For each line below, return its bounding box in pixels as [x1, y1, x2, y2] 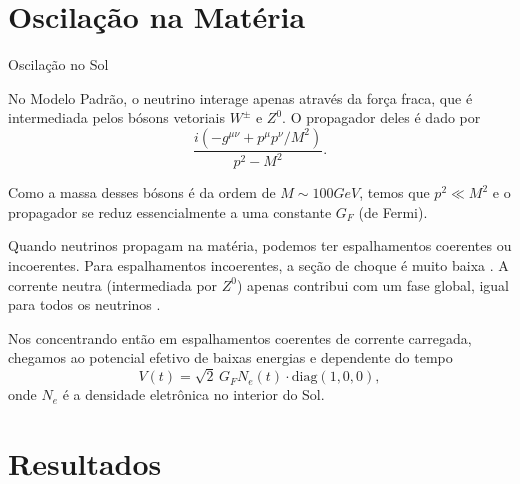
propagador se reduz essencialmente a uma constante [8, 201, 332, 222]
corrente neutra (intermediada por [8, 274, 218, 295]
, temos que [359, 182, 430, 203]
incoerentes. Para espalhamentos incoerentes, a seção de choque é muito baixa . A [8, 255, 509, 276]
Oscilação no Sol [8, 54, 109, 75]
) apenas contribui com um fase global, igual [236, 274, 510, 295]
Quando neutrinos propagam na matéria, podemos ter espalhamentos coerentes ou [8, 235, 512, 256]
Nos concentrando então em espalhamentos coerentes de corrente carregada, [8, 327, 472, 348]
